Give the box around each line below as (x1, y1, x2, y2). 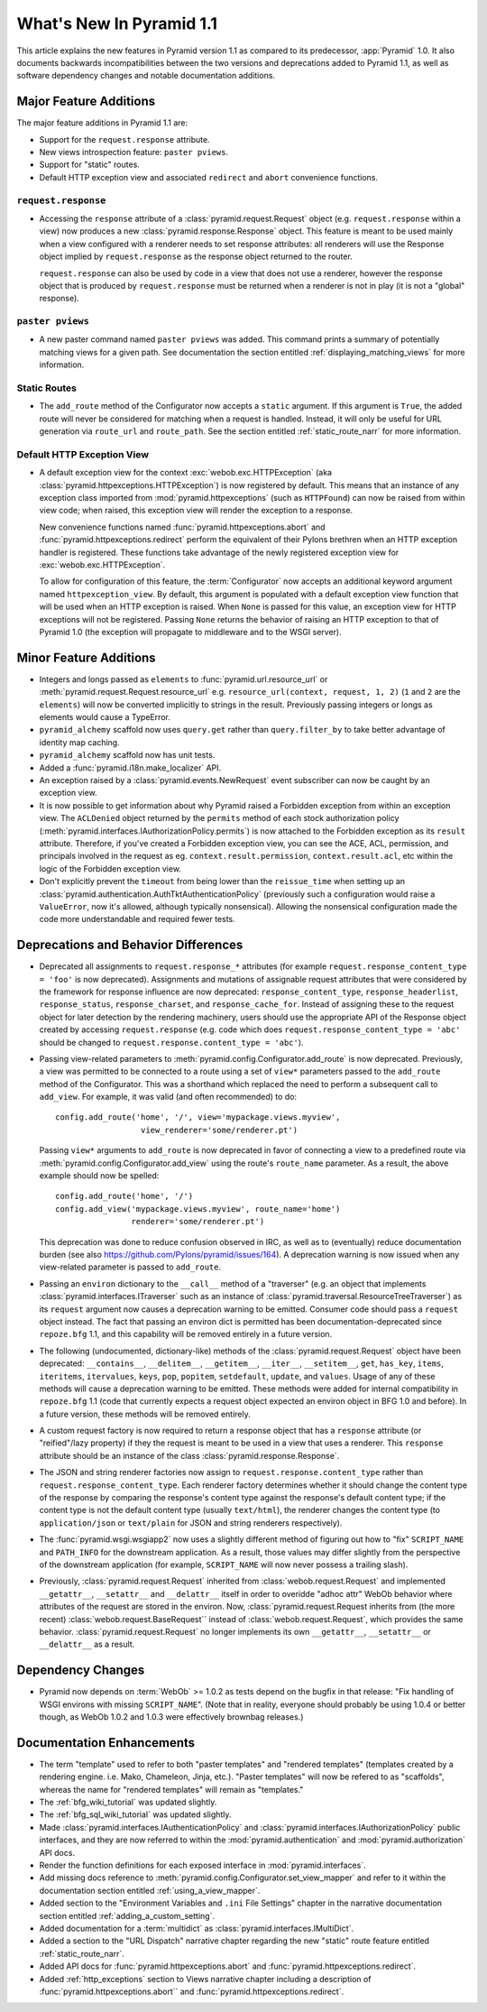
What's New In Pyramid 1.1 (16, 14, 218, 33)
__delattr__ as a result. (39, 1638, 135, 1650)
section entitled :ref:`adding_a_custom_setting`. (39, 1910, 216, 1921)
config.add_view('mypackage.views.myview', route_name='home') (55, 1204, 341, 1214)
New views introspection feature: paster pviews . (39, 147, 229, 158)
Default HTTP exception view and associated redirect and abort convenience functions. (39, 171, 379, 182)
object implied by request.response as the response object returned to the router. (39, 251, 354, 262)
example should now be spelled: (39, 1170, 160, 1181)
